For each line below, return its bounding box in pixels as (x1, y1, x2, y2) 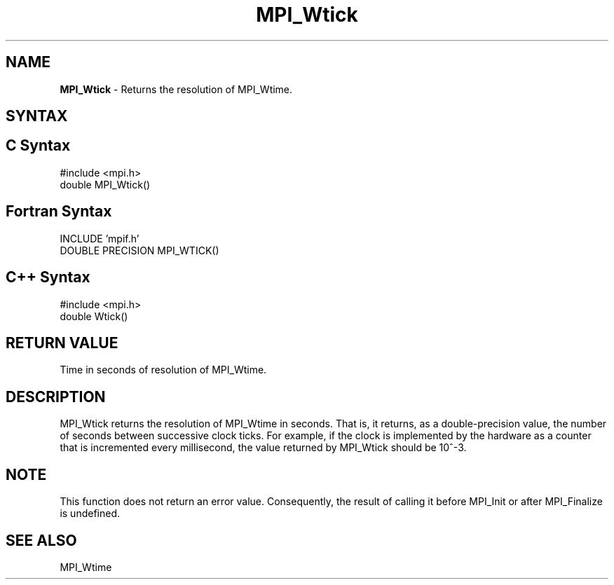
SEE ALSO (6, 531, 77, 549)
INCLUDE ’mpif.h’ (60, 232, 139, 245)
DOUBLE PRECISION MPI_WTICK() (60, 244, 219, 256)
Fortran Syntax (6, 202, 112, 221)
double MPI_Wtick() (60, 178, 151, 191)
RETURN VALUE (6, 333, 118, 352)
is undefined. (60, 507, 121, 520)
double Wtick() (60, 310, 128, 322)
